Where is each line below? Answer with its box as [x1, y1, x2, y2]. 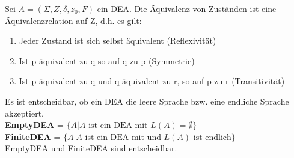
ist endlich [193, 133, 231, 142]
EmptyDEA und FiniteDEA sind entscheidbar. [5, 142, 177, 154]
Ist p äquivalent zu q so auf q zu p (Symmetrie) [19, 54, 195, 67]
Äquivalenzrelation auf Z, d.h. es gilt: [5, 14, 142, 26]
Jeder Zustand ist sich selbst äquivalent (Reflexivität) [19, 34, 216, 47]
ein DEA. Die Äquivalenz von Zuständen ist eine [97, 2, 277, 14]
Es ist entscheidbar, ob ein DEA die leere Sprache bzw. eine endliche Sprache [5, 94, 289, 107]
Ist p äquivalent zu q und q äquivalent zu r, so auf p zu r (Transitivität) [19, 74, 285, 87]
